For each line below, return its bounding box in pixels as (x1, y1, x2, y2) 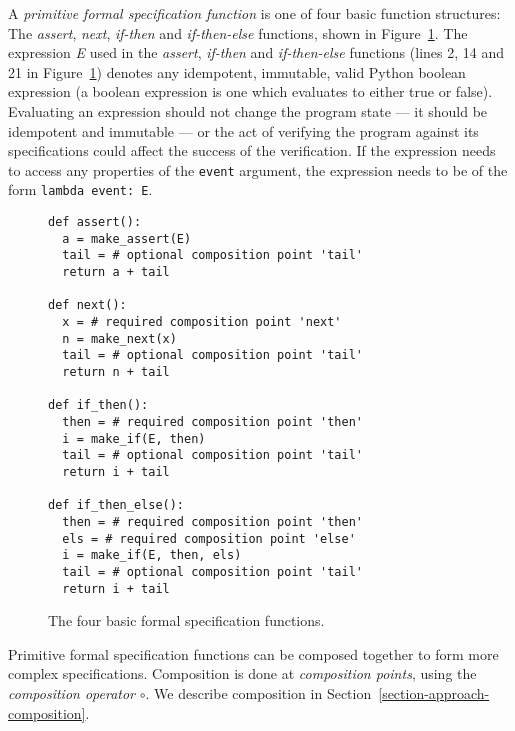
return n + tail (62, 364, 170, 379)
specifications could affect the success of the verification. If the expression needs (8, 140, 496, 161)
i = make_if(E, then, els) (62, 548, 242, 563)
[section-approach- (378, 682, 490, 703)
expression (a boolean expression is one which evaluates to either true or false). (8, 81, 493, 102)
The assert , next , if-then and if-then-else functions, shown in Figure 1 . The (8, 22, 468, 43)
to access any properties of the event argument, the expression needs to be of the (8, 159, 508, 180)
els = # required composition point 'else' (62, 531, 356, 546)
